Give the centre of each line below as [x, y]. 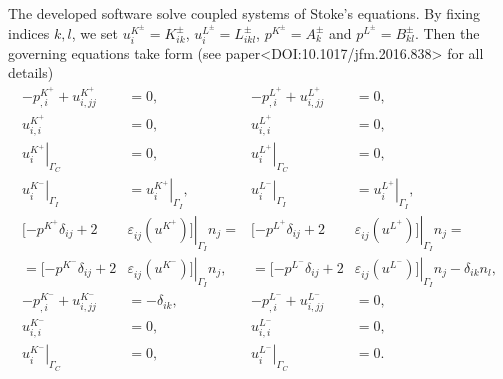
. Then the [447, 32]
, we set [95, 32]
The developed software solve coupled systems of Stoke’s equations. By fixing [244, 13]
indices [29, 32]
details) [31, 72]
